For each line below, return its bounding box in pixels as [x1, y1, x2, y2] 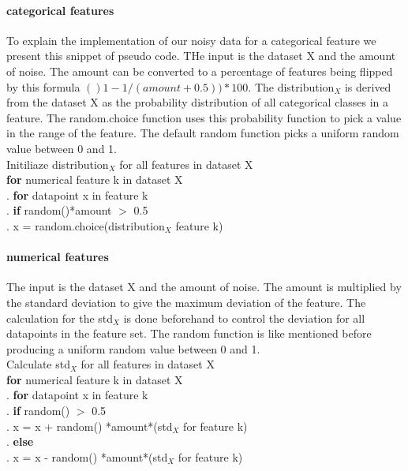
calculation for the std [6, 309, 114, 326]
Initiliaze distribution [6, 155, 109, 172]
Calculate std [6, 356, 70, 372]
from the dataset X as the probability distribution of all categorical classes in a [6, 94, 389, 110]
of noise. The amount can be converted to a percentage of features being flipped [6, 62, 393, 79]
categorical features [6, 2, 114, 18]
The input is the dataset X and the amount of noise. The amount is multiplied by [6, 278, 402, 295]
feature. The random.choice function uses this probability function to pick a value [6, 109, 402, 125]
